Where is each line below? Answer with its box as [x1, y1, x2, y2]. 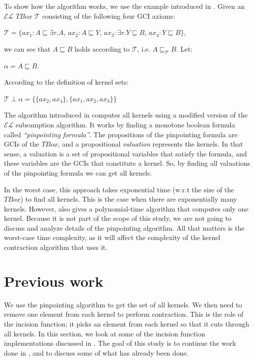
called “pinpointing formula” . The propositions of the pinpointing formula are [4, 129, 238, 139]
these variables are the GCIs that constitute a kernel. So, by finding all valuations [4, 158, 251, 168]
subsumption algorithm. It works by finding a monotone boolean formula [16, 119, 235, 129]
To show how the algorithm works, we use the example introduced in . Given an [4, 1, 245, 11]
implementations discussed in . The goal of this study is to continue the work [4, 338, 236, 348]
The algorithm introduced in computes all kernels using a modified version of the [4, 110, 248, 120]
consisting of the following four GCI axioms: [42, 10, 175, 21]
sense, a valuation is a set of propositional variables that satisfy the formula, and [4, 148, 247, 158]
